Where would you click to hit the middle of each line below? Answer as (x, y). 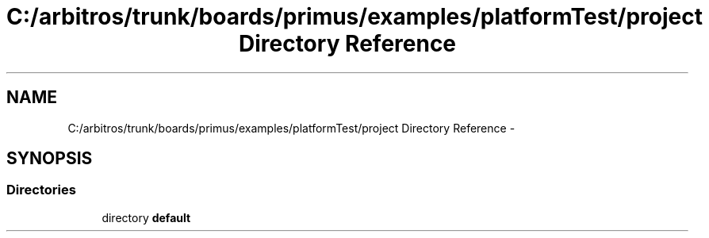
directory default (146, 217)
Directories (41, 190)
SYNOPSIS (50, 159)
